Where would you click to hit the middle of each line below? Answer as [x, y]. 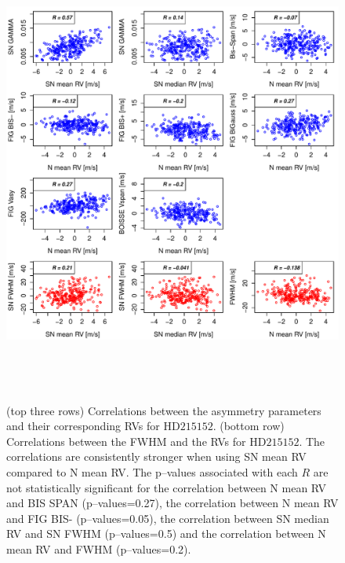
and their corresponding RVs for [83, 426]
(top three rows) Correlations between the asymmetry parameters [164, 410]
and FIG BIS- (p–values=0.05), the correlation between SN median [168, 518]
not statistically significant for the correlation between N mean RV [167, 487]
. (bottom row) [249, 426]
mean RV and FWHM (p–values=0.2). [99, 548]
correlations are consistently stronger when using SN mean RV [156, 456]
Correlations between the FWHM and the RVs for [126, 441]
